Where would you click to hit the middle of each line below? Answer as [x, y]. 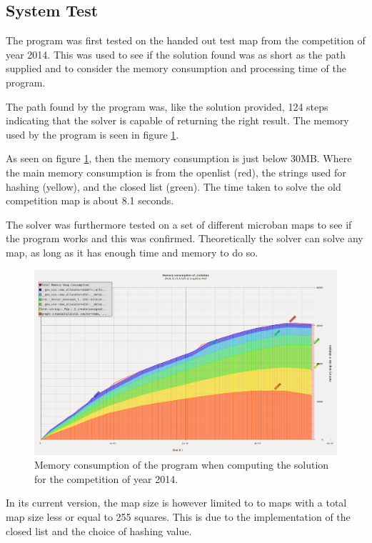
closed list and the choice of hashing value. [99, 530]
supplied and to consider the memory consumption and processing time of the [176, 68]
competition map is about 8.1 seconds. [90, 200]
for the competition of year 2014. [106, 478]
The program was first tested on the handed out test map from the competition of [186, 40]
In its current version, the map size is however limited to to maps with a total [176, 503]
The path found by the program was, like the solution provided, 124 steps [167, 106]
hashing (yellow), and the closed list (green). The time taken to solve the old [174, 186]
